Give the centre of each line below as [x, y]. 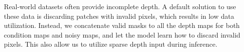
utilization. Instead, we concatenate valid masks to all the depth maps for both [122, 25]
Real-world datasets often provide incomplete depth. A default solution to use [120, 6]
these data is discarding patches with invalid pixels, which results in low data [119, 16]
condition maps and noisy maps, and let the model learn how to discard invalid [122, 34]
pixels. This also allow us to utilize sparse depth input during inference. [111, 44]
